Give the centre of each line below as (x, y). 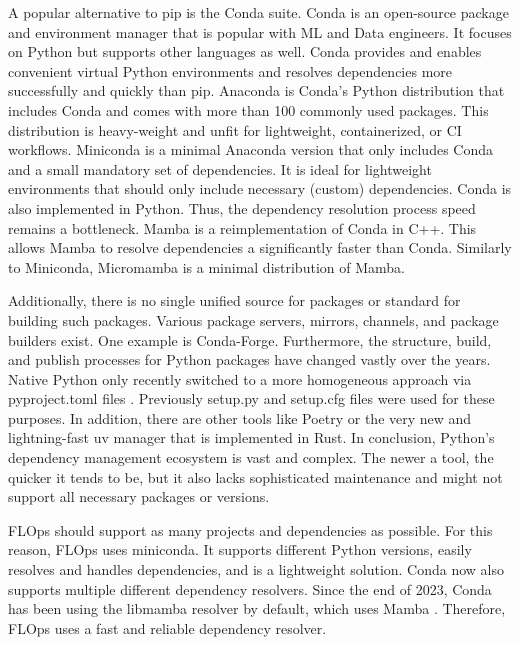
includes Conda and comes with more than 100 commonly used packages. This (248, 109)
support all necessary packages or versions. (139, 496)
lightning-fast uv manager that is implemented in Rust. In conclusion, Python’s (251, 437)
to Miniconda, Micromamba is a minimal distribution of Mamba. (206, 266)
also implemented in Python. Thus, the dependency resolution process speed (242, 207)
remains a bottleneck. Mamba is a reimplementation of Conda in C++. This (242, 227)
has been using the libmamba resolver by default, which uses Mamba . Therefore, (257, 608)
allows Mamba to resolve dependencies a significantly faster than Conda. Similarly (260, 247)
